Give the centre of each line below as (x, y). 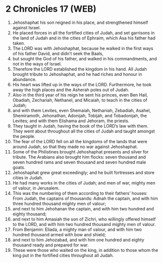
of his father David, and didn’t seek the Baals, (58, 53)
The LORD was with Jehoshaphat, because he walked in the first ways (83, 48)
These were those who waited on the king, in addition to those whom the (85, 250)
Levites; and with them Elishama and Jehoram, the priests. (71, 121)
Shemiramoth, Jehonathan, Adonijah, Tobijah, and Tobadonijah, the (80, 115)
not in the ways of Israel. (37, 64)
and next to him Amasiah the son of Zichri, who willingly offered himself (84, 219)
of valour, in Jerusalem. (36, 188)
